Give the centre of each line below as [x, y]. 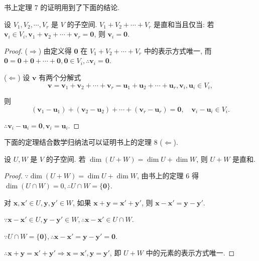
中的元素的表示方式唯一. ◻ [190, 253]
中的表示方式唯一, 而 [178, 50]
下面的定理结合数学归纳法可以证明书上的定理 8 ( [83, 142]
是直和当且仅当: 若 [184, 24]
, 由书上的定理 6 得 [168, 176]
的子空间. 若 [66, 159]
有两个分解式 [60, 77]
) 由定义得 [55, 50]
